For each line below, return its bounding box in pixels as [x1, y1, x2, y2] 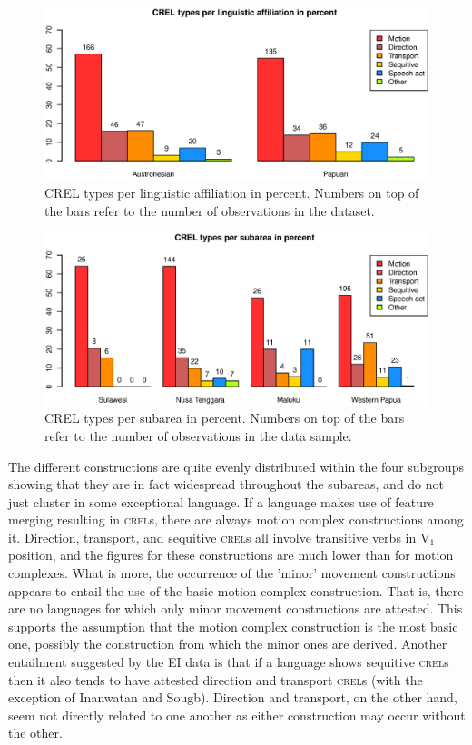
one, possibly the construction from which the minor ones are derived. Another [8, 634, 447, 653]
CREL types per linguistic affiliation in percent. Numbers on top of [44, 183, 419, 202]
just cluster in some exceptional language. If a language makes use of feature [8, 492, 434, 511]
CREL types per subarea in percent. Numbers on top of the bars [44, 408, 405, 427]
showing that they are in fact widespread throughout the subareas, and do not [8, 475, 445, 494]
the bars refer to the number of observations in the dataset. [44, 201, 375, 220]
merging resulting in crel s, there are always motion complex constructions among [8, 510, 464, 529]
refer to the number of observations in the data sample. [44, 426, 352, 445]
